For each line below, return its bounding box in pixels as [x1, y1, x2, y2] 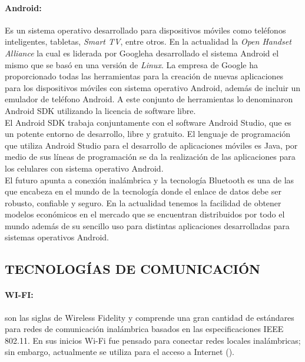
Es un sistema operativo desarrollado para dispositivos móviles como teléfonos [5, 24, 286, 36]
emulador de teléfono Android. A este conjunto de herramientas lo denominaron [5, 93, 293, 105]
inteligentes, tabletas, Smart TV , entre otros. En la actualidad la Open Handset [5, 35, 291, 48]
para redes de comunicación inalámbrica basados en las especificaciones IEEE [5, 323, 284, 335]
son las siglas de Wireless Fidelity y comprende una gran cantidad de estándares [5, 311, 294, 323]
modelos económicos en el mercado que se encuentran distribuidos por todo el [5, 208, 285, 220]
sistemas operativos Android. [5, 231, 109, 243]
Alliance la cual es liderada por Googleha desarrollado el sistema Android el [5, 46, 279, 59]
